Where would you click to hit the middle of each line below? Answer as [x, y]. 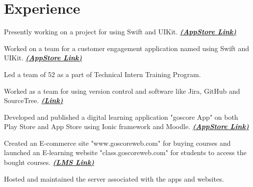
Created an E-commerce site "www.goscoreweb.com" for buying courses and [117, 143]
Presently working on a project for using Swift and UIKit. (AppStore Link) [120, 32]
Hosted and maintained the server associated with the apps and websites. [114, 178]
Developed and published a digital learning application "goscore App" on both [121, 117]
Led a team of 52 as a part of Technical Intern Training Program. [102, 74]
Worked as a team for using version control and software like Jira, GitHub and [122, 91]
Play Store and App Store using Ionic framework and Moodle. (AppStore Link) [126, 126]
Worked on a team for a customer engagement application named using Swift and [126, 48]
